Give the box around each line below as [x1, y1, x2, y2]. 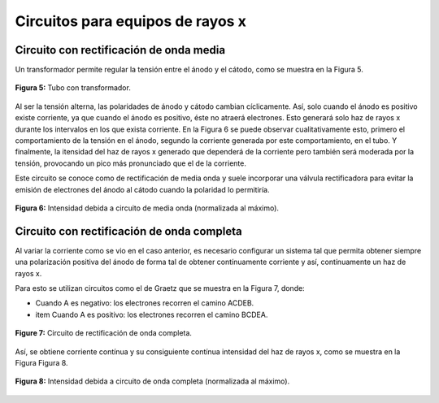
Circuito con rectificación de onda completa [15, 224, 243, 238]
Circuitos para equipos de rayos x [15, 12, 247, 30]
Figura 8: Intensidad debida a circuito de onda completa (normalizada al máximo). [15, 376, 290, 386]
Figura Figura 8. [15, 358, 68, 367]
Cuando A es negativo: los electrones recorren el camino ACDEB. [35, 298, 254, 308]
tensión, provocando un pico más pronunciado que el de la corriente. [15, 158, 247, 168]
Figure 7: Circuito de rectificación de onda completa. [15, 328, 193, 338]
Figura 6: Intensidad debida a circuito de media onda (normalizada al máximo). [15, 203, 280, 213]
